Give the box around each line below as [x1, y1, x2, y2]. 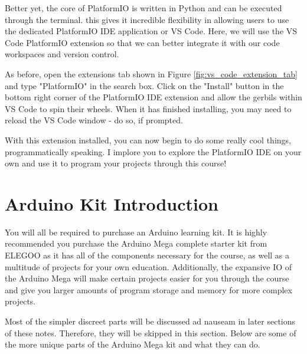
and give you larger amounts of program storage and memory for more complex [5, 283, 292, 296]
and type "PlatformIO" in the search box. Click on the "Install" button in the [5, 79, 284, 91]
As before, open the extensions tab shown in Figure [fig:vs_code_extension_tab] [5, 67, 298, 80]
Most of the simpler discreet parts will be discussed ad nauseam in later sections [5, 315, 296, 327]
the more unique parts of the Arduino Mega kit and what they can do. [5, 338, 260, 350]
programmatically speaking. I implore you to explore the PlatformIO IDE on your [5, 145, 302, 158]
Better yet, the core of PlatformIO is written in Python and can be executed [5, 2, 282, 14]
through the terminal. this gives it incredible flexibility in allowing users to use [5, 13, 289, 25]
